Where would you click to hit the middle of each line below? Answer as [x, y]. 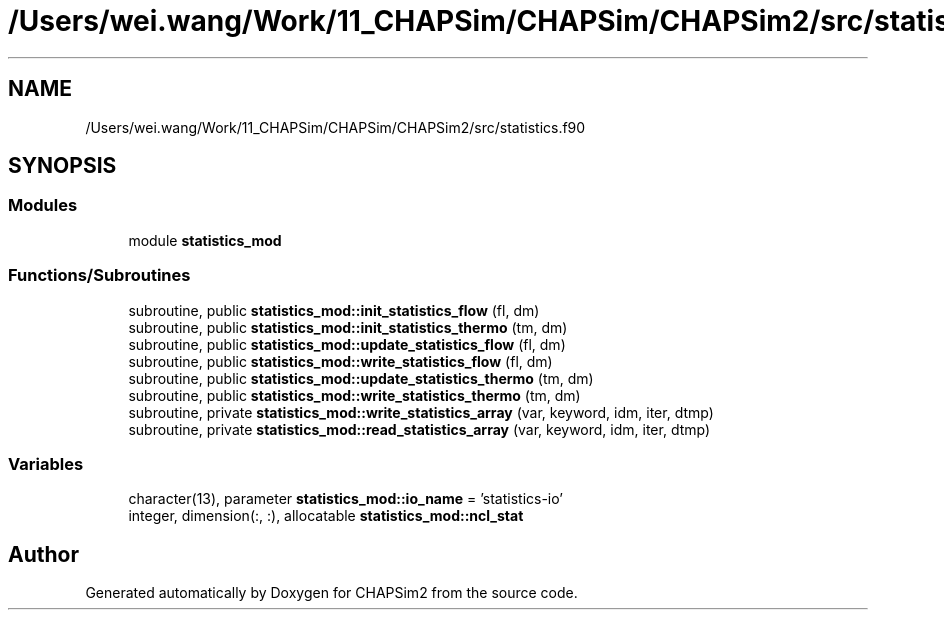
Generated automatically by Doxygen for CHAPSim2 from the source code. [331, 593]
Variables [46, 463]
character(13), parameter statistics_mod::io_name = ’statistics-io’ [345, 499]
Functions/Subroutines [99, 275]
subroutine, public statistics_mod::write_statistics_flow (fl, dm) [340, 361]
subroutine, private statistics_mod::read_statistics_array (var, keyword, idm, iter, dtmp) [419, 429]
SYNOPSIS [62, 166]
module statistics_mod [205, 240]
